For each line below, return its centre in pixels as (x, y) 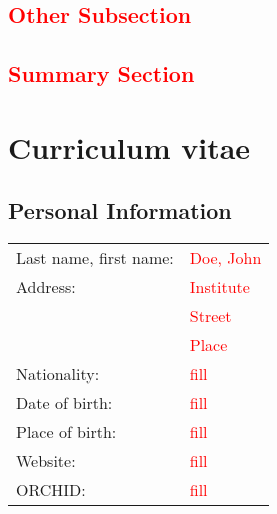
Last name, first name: (95, 258)
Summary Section (101, 73)
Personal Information (120, 210)
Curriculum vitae (129, 146)
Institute (219, 287)
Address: (46, 287)
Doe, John (225, 258)
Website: (46, 461)
